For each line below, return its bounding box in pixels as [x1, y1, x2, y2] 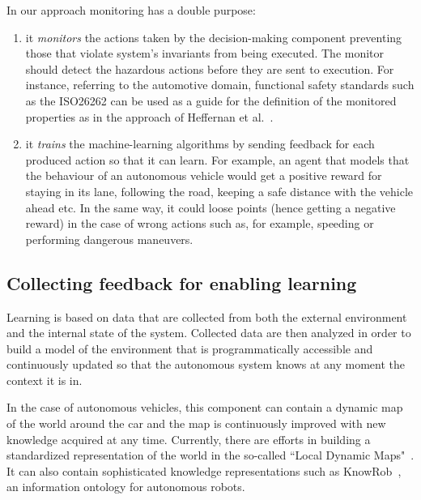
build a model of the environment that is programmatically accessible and [6, 340, 373, 357]
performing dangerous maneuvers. [25, 230, 193, 247]
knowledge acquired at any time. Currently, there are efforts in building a [6, 430, 371, 447]
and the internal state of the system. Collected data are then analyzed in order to [6, 324, 411, 341]
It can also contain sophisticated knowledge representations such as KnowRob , [6, 462, 402, 479]
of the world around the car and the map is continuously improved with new [6, 415, 386, 432]
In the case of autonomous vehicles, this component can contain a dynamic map [6, 399, 403, 416]
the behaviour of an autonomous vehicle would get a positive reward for [25, 167, 382, 184]
